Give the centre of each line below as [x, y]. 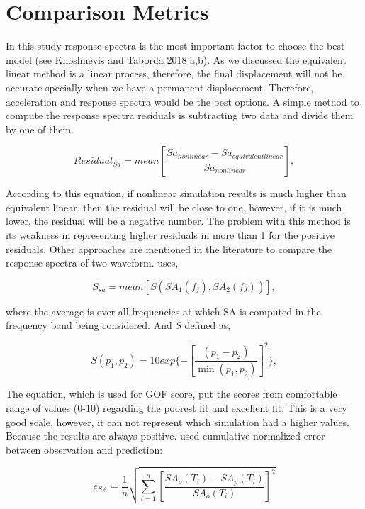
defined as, [208, 325]
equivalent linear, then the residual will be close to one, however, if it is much [174, 207]
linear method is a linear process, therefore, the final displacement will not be [174, 73]
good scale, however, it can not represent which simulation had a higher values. [178, 421]
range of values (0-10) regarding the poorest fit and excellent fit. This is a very [176, 408]
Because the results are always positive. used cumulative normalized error [165, 436]
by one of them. [40, 129]
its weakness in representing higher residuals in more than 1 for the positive [170, 235]
